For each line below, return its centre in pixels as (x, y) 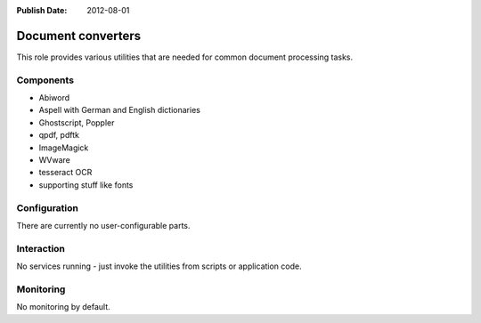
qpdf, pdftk (59, 135)
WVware (54, 160)
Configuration (48, 207)
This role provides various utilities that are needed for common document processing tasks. (185, 57)
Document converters (79, 36)
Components (45, 80)
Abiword (54, 98)
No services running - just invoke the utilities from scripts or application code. (159, 266)
